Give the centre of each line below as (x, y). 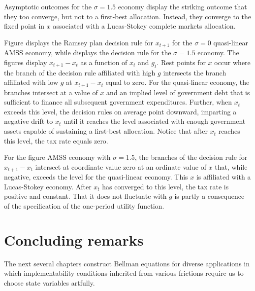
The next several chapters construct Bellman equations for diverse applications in (127, 263)
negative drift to (29, 121)
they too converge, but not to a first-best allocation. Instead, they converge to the (127, 16)
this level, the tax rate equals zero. (56, 140)
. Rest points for (181, 62)
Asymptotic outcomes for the (48, 6)
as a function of (104, 62)
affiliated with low (31, 82)
